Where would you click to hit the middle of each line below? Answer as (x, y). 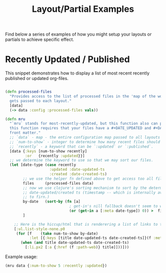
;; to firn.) (36, 197)
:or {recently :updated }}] (55, 156)
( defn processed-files (28, 92)
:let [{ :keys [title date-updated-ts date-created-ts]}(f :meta (97, 238)
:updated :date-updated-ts (77, 170)
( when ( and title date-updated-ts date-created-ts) (75, 243)
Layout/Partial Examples (83, 9)
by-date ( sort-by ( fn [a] (52, 202)
